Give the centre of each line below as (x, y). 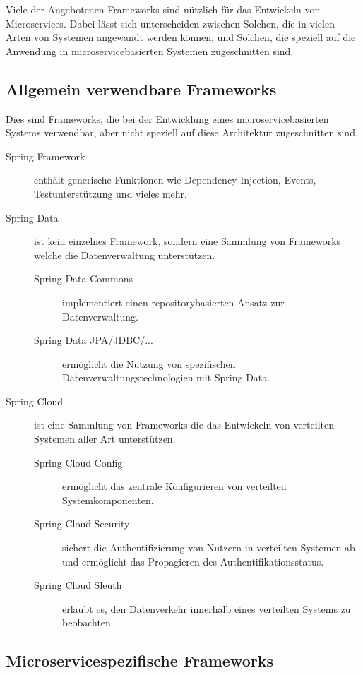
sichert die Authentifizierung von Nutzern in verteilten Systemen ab (209, 548)
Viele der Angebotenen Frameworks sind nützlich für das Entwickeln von (163, 9)
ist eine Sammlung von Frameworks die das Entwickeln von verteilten (184, 425)
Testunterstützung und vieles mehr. (111, 193)
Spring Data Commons (83, 279)
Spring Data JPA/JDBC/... (94, 340)
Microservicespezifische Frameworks (140, 661)
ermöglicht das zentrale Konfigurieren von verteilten (174, 486)
